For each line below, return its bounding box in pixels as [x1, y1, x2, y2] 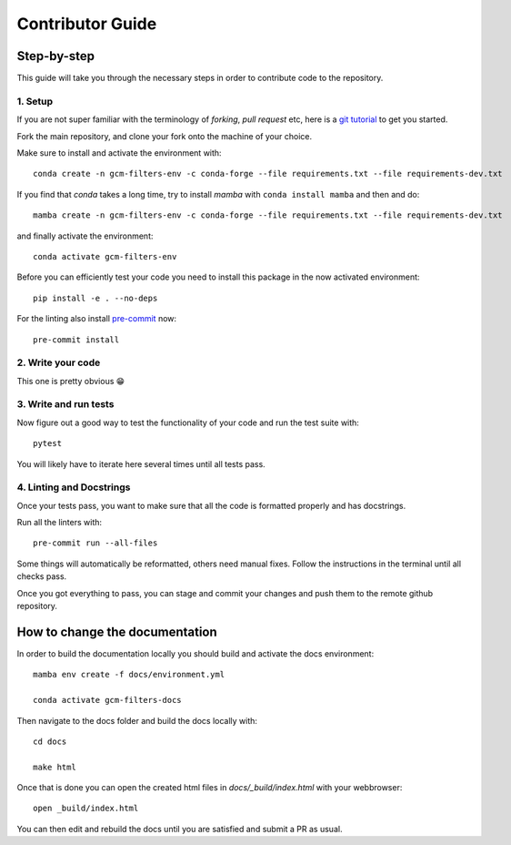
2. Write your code [16, 356, 101, 369]
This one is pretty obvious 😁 [16, 375, 125, 386]
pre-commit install [33, 334, 120, 345]
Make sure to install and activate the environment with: [16, 147, 222, 158]
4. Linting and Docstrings [16, 481, 131, 494]
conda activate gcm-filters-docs [33, 695, 182, 706]
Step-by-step [16, 48, 95, 64]
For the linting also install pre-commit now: [16, 313, 177, 324]
